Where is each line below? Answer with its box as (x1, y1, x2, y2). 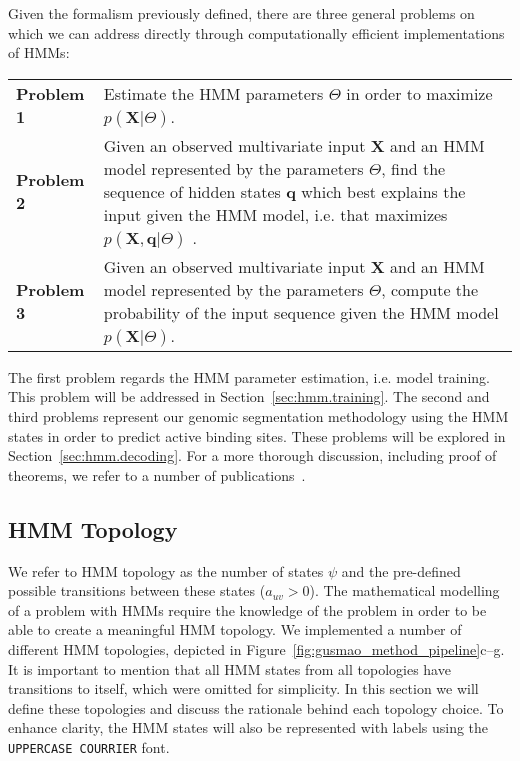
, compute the (381, 277, 479, 301)
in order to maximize (346, 81, 493, 105)
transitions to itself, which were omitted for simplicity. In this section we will (8, 678, 479, 699)
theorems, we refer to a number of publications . (8, 464, 306, 485)
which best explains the (301, 179, 466, 203)
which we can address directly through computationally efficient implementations (8, 22, 505, 43)
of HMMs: (8, 42, 70, 63)
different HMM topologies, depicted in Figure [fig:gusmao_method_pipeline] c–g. (8, 638, 505, 659)
